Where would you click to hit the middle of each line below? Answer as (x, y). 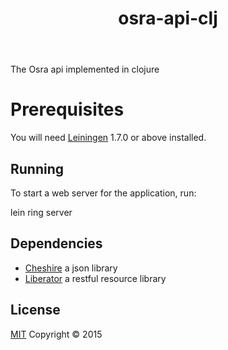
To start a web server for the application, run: (103, 193)
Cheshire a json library (71, 268)
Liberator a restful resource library (95, 278)
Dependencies (56, 243)
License (35, 310)
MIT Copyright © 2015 (56, 334)
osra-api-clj (168, 18)
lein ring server (41, 212)
